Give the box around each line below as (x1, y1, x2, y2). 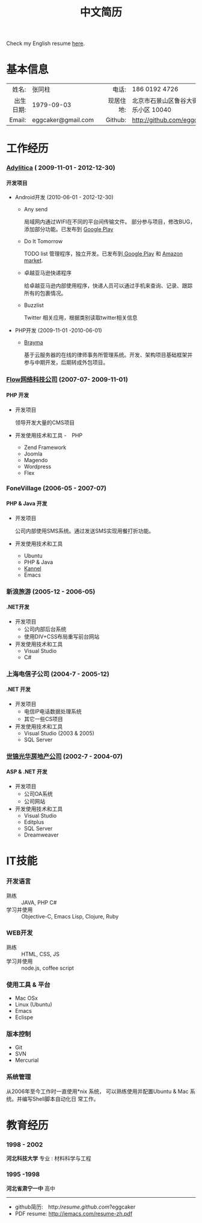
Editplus (23, 819, 44, 826)
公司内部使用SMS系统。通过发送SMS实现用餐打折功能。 (14, 527, 155, 534)
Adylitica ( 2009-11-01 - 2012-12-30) (6, 164, 115, 172)
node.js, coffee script (21, 964, 74, 971)
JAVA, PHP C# (21, 899, 57, 906)
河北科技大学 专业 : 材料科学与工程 (6, 1155, 91, 1162)
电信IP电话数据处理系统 (23, 708, 82, 715)
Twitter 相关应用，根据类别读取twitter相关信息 (23, 314, 138, 321)
